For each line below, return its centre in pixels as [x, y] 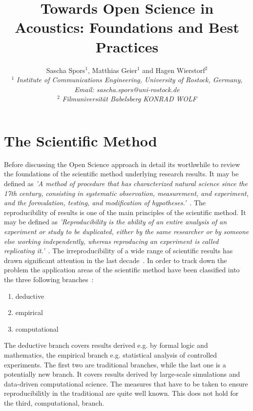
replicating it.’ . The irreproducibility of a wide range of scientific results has [118, 251]
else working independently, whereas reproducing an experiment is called [111, 241]
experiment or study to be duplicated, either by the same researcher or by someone [126, 231]
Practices [127, 46]
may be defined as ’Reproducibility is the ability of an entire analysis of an [116, 222]
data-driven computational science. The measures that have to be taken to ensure [126, 383]
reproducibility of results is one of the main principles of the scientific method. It [125, 212]
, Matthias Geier [113, 70]
